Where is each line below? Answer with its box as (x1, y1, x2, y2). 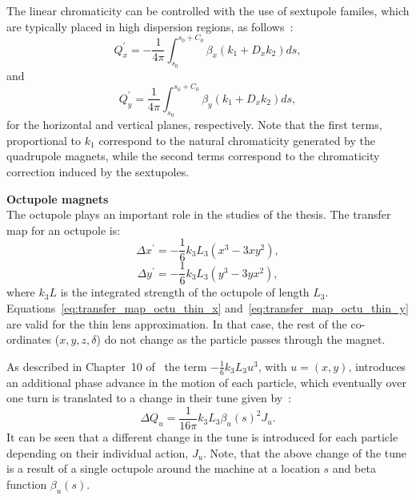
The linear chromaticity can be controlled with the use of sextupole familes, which (6, 2, 410, 18)
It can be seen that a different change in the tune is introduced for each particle (6, 428, 398, 445)
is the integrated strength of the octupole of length (60, 284, 310, 300)
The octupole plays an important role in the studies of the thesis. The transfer (6, 206, 391, 223)
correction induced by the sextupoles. (6, 163, 190, 179)
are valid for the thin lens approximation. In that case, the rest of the (6, 315, 347, 332)
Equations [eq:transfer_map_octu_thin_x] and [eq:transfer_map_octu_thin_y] (6, 300, 409, 317)
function (6, 475, 47, 492)
